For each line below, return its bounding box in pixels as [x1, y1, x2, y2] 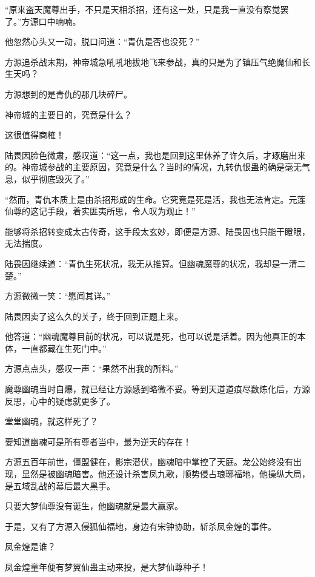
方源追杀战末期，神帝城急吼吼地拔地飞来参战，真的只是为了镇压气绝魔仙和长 [5, 55, 310, 68]
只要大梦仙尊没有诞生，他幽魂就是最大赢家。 [5, 500, 183, 512]
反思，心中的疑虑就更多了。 [5, 394, 115, 407]
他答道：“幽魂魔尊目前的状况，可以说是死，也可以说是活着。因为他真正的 [5, 330, 297, 343]
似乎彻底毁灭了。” [21, 172, 90, 185]
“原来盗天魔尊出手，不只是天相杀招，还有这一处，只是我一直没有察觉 [5, 3, 280, 15]
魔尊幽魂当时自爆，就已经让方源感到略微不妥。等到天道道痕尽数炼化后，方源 [5, 383, 310, 395]
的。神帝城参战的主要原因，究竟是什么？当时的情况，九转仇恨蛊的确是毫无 [5, 160, 302, 173]
